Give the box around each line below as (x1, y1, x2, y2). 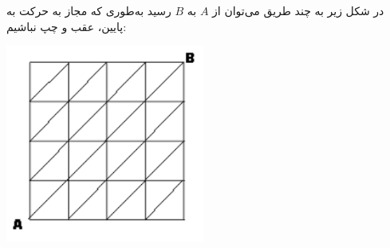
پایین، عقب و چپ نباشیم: (6, 18, 127, 34)
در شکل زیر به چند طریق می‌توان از (212, 2, 384, 18)
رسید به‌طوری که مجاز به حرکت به (6, 2, 171, 18)
